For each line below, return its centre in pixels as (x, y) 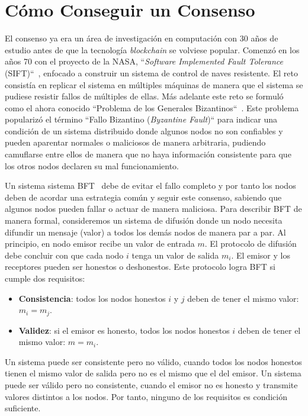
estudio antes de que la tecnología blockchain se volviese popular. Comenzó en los (152, 49)
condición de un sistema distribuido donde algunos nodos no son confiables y (144, 130)
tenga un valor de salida (175, 255)
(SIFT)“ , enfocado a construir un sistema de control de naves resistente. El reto (151, 72)
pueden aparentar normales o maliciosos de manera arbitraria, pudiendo (135, 142)
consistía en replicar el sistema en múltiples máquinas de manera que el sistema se (154, 84)
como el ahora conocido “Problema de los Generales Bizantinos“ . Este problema (152, 107)
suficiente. (23, 408)
